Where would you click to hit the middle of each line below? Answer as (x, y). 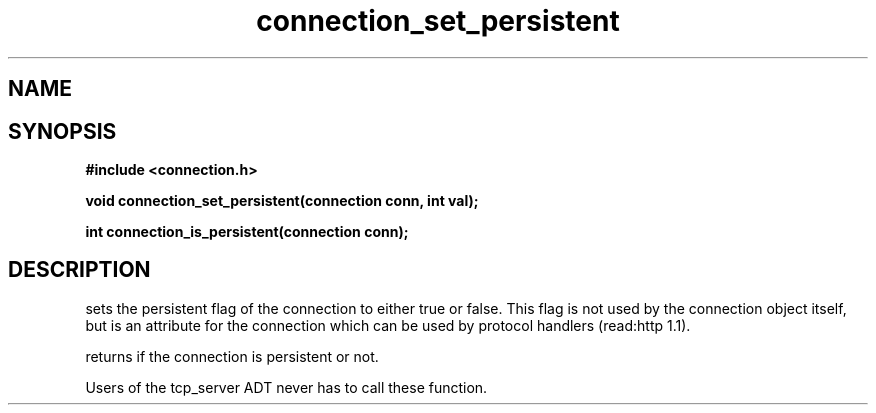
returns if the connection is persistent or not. (232, 356)
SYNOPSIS (62, 131)
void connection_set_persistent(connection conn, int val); (282, 201)
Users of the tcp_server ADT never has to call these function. (286, 387)
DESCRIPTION (79, 270)
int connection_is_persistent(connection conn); (247, 232)
